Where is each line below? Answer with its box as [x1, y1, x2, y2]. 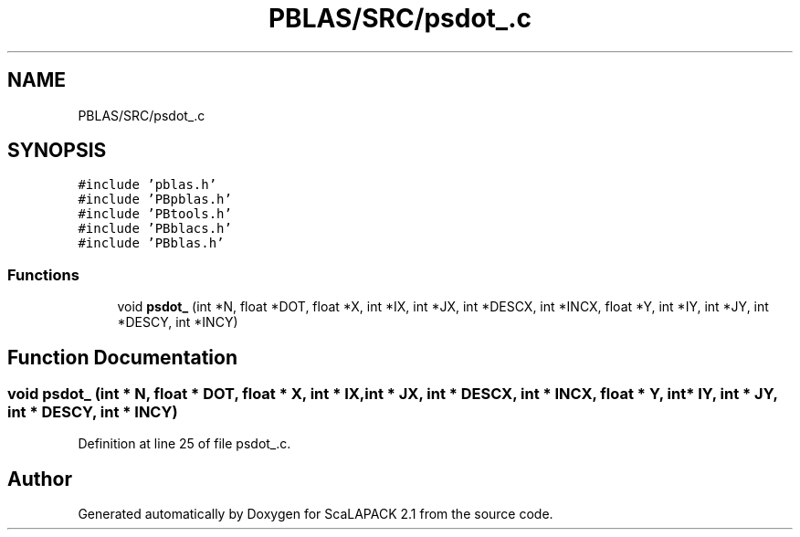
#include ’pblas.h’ [78, 177, 217, 193]
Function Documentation [7, 345, 237, 369]
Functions [7, 265, 79, 284]
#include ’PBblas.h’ [78, 236, 225, 251]
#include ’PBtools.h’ [78, 206, 232, 222]
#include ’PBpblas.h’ [78, 192, 232, 207]
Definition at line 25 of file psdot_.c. [78, 436, 291, 452]
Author [7, 467, 72, 490]
